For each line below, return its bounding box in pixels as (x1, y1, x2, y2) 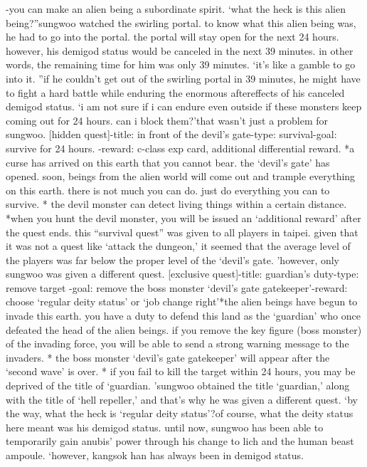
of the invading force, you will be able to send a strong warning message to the (6, 336, 349, 351)
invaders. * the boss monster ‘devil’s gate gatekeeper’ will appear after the (6, 350, 330, 364)
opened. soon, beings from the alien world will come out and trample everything (6, 169, 356, 184)
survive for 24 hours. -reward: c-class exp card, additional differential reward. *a (6, 140, 355, 155)
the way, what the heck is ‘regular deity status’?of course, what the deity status (6, 406, 353, 421)
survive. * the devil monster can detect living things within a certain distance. (6, 196, 347, 211)
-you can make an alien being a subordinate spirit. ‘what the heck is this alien (6, 1, 346, 16)
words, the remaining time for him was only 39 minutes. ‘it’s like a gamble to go (6, 57, 356, 72)
